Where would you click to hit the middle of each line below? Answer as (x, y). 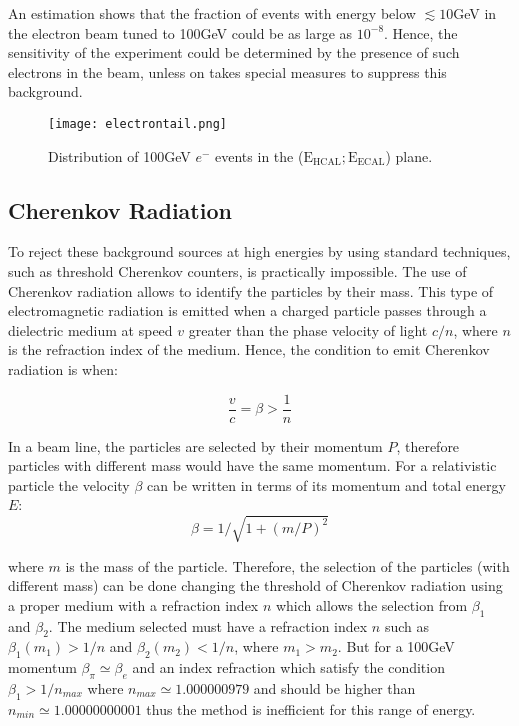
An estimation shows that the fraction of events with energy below (212, 13)
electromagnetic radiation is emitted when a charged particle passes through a (247, 310)
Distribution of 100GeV (119, 155)
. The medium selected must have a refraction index (208, 625)
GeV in (475, 13)
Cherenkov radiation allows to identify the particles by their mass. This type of (251, 290)
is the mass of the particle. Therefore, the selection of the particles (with (287, 565)
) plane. (409, 155)
